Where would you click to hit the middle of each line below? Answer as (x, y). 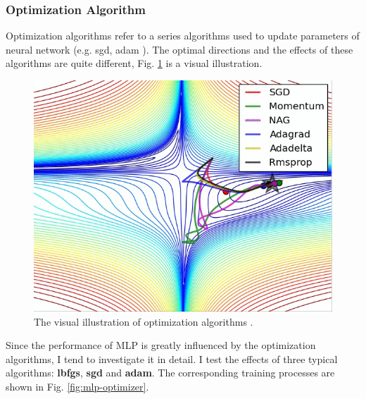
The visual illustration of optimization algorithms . (144, 321)
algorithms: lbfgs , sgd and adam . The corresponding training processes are (170, 373)
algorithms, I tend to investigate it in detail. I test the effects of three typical (172, 358)
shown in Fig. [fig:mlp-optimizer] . (77, 386)
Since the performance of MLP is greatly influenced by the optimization (161, 345)
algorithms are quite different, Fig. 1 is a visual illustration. (134, 63)
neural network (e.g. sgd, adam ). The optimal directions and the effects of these (179, 49)
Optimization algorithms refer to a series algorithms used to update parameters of (183, 36)
